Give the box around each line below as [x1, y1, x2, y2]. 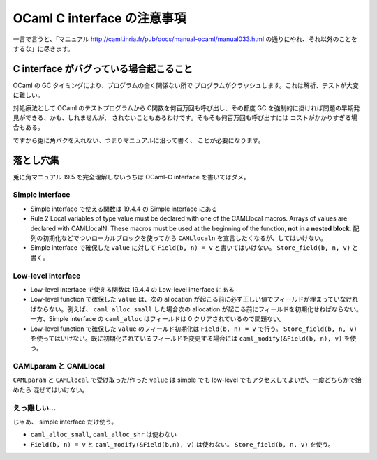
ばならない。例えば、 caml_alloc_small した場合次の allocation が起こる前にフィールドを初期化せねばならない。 [30, 304, 362, 313]
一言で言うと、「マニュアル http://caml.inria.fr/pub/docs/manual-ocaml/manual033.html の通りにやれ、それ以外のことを [13, 35, 357, 43]
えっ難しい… [13, 403, 57, 413]
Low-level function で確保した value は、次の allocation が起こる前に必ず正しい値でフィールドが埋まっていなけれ [30, 295, 359, 304]
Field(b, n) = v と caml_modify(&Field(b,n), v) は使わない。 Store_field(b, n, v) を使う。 [30, 440, 334, 448]
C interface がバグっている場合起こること [13, 63, 193, 75]
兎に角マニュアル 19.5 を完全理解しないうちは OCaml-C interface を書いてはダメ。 [13, 172, 251, 181]
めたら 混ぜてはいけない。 [13, 385, 89, 394]
